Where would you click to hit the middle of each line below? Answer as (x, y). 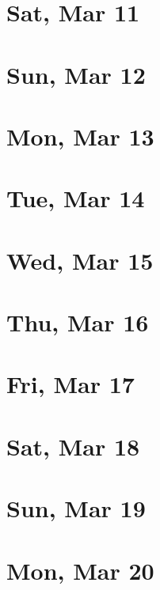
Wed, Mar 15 (80, 260)
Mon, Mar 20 (80, 570)
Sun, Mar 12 (76, 74)
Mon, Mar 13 (80, 136)
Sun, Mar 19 (76, 508)
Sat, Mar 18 (73, 446)
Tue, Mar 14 (76, 198)
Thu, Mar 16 (78, 322)
